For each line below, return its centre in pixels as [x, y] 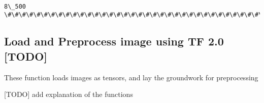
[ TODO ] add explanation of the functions [69, 94]
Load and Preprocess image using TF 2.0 [114, 41]
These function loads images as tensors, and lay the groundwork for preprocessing [131, 77]
